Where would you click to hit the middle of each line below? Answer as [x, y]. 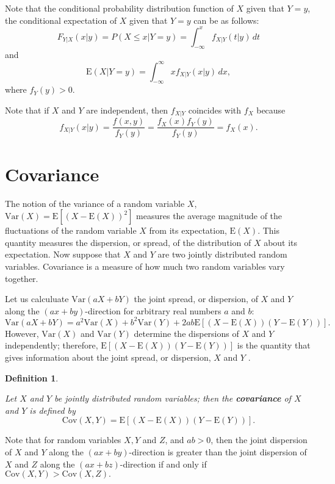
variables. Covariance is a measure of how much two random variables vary [145, 266]
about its [281, 242]
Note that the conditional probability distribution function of [119, 8]
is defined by [52, 410]
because [271, 110]
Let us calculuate [37, 299]
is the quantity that [274, 345]
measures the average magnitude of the [209, 216]
